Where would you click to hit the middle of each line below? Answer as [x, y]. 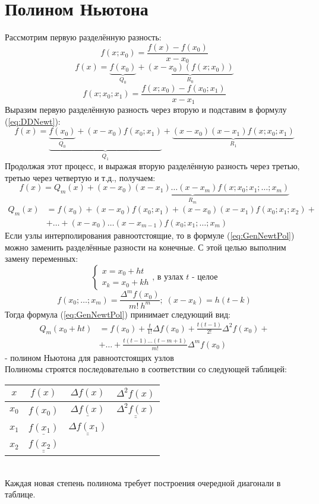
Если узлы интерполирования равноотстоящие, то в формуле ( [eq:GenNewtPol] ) [150, 235]
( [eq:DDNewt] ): [33, 121]
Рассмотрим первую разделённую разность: [83, 37]
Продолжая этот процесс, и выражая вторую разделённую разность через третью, [152, 166]
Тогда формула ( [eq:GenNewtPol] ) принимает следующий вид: [118, 314]
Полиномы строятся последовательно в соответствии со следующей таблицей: [146, 369]
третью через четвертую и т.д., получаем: [80, 177]
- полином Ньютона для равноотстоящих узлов [89, 357]
